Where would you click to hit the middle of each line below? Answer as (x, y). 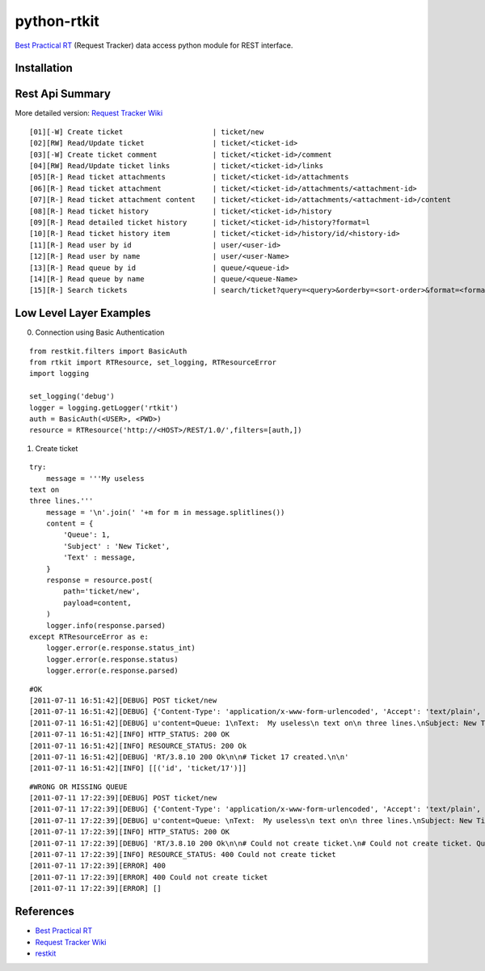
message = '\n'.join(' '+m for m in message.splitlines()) (165, 512)
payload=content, (98, 603)
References (44, 912)
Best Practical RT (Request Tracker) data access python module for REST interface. (154, 45)
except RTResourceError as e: (89, 637)
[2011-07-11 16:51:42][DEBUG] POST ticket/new (123, 700)
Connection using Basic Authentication (100, 332)
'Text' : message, (100, 557)
